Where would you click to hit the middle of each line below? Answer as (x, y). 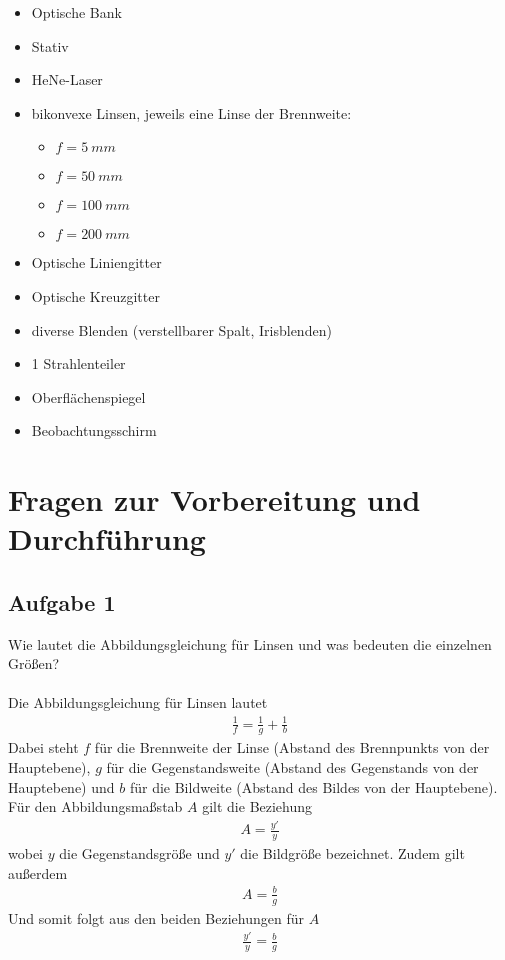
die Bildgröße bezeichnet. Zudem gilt (352, 853)
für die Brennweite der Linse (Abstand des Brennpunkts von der (292, 747)
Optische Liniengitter (96, 262)
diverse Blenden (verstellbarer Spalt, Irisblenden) (181, 329)
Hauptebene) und (61, 786)
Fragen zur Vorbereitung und (214, 499)
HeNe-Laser (67, 79)
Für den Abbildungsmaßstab (95, 806)
